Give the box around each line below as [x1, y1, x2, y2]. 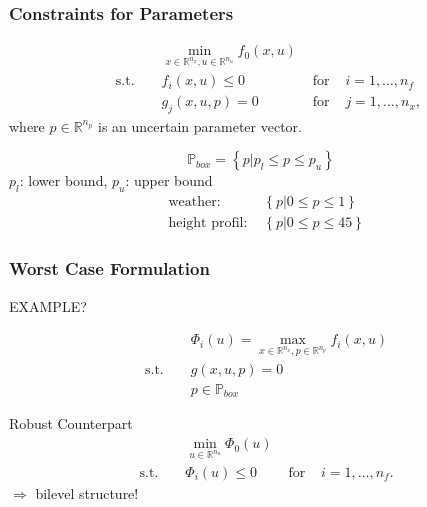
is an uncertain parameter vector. [97, 115, 302, 136]
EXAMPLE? [9, 295, 87, 316]
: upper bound [125, 170, 213, 191]
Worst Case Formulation [9, 256, 210, 281]
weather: [168, 195, 221, 210]
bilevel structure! [35, 482, 139, 503]
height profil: [168, 216, 248, 231]
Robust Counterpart [9, 413, 133, 434]
